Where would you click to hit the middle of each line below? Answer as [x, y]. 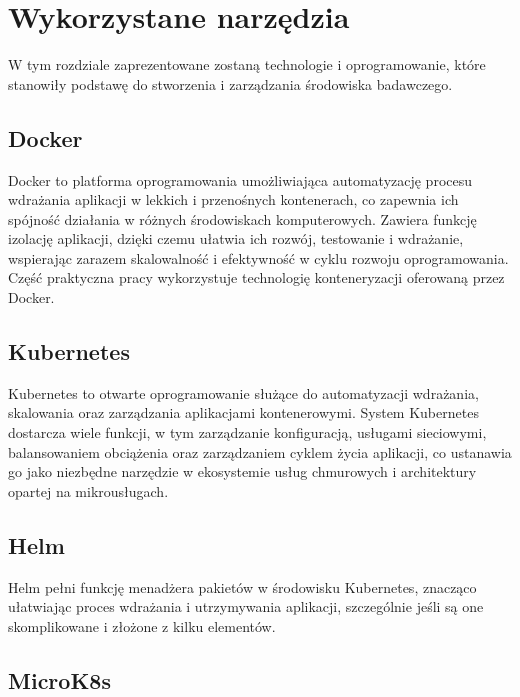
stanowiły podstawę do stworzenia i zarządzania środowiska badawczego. [230, 83]
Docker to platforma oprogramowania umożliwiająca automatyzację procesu [240, 179]
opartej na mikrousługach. [88, 490]
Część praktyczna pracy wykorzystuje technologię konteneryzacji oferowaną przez [256, 277]
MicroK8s [59, 679]
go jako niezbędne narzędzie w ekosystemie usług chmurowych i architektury [242, 471]
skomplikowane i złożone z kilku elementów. [142, 625]
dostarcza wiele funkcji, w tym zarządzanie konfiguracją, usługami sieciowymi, [247, 432]
